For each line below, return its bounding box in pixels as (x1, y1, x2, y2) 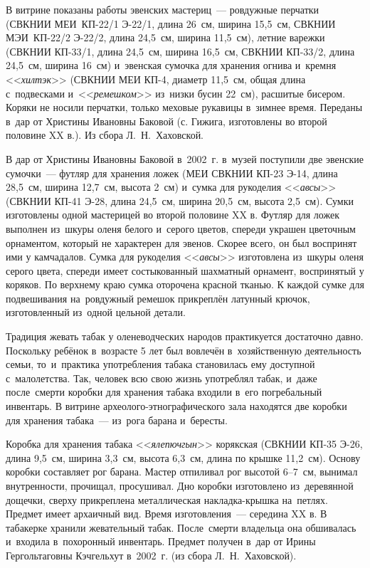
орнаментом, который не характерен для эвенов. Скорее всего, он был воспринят (6, 235, 357, 250)
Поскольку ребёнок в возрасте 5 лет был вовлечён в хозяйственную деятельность (6, 342, 361, 357)
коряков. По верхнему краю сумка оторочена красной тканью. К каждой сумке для (6, 277, 364, 292)
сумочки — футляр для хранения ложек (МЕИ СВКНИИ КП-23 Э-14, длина (6, 165, 338, 180)
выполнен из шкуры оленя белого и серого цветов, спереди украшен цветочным (6, 221, 356, 236)
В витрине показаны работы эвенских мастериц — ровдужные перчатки (6, 2, 319, 16)
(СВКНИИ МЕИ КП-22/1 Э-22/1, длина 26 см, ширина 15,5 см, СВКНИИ (6, 16, 336, 31)
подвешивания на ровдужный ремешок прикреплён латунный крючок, (6, 290, 310, 305)
